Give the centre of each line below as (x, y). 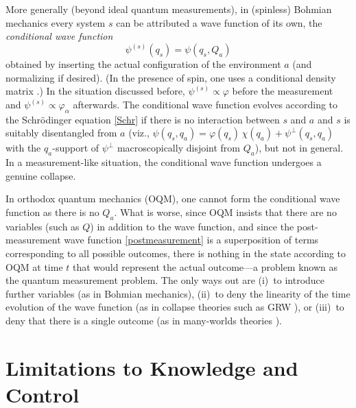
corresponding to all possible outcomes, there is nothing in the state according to (176, 253)
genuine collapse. (41, 175)
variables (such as (43, 226)
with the (23, 148)
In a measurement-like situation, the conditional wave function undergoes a (164, 162)
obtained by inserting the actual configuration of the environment (143, 64)
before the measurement (283, 91)
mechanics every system (56, 22)
